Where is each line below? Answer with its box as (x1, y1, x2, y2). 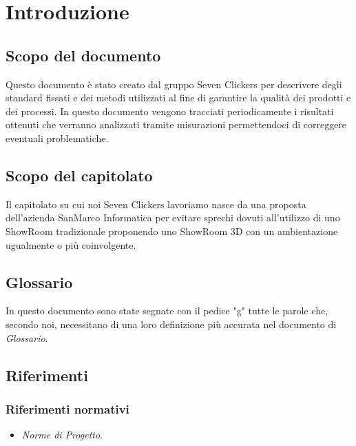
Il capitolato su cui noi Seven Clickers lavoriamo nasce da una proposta (6, 196, 306, 211)
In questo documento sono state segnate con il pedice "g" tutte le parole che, (6, 303, 328, 318)
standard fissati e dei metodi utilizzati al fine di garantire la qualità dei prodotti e (6, 90, 351, 105)
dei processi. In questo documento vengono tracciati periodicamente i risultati (6, 103, 334, 118)
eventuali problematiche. (6, 130, 109, 145)
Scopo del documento (6, 44, 161, 65)
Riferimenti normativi (6, 400, 129, 417)
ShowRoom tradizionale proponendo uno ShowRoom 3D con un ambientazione (6, 223, 338, 238)
